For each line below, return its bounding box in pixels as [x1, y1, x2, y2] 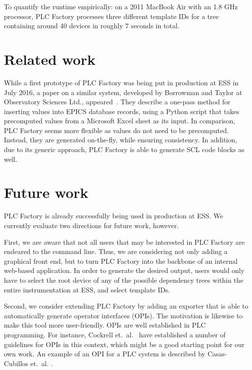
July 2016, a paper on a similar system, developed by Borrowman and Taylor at [4, 87, 242, 97]
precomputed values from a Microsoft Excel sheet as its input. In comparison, [4, 116, 235, 126]
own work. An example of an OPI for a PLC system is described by [4, 349, 205, 359]
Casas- [207, 349, 227, 359]
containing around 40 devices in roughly [4, 20, 123, 31]
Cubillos [4, 358, 28, 368]
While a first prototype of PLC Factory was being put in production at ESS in [4, 77, 239, 87]
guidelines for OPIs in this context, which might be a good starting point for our [4, 339, 245, 349]
